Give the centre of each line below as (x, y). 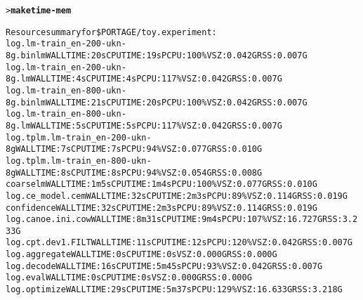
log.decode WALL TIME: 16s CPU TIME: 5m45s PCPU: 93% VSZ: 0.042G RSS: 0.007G (164, 266)
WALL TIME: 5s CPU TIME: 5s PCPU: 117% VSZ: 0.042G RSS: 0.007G (156, 125)
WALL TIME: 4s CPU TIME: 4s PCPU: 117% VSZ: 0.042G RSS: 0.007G (156, 79)
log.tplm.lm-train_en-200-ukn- (79, 137)
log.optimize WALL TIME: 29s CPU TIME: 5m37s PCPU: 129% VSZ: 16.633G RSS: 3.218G (174, 290)
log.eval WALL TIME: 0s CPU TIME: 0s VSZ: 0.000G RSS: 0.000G (129, 278)
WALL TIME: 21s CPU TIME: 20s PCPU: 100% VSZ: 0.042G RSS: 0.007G (177, 102)
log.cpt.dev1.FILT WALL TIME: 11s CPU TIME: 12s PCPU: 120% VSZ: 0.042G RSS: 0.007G (179, 243)
